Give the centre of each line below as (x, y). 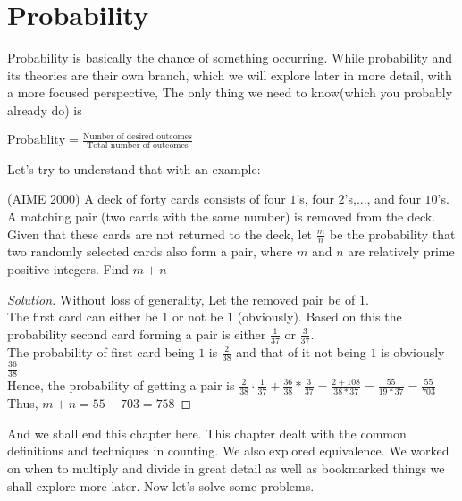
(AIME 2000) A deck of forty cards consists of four (147, 199)
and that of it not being (301, 351)
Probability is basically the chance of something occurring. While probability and (230, 58)
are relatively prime (401, 251)
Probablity (37, 141)
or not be (197, 317)
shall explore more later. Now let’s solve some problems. (161, 485)
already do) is (45, 109)
